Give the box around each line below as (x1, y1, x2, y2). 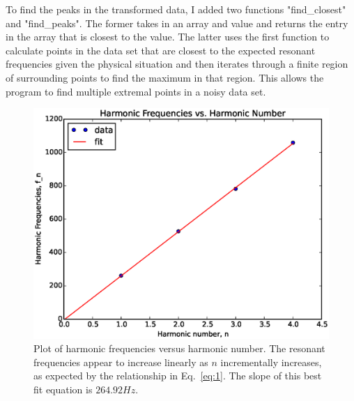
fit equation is (33, 381, 93, 396)
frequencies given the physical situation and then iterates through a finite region (6, 56, 348, 71)
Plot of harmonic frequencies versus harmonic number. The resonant (33, 341, 325, 356)
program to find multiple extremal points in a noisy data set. (6, 84, 266, 98)
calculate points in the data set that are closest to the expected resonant (6, 43, 316, 57)
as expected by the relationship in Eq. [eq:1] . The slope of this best (33, 368, 322, 383)
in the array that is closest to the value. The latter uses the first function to (6, 29, 330, 44)
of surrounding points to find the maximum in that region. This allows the (6, 70, 324, 84)
